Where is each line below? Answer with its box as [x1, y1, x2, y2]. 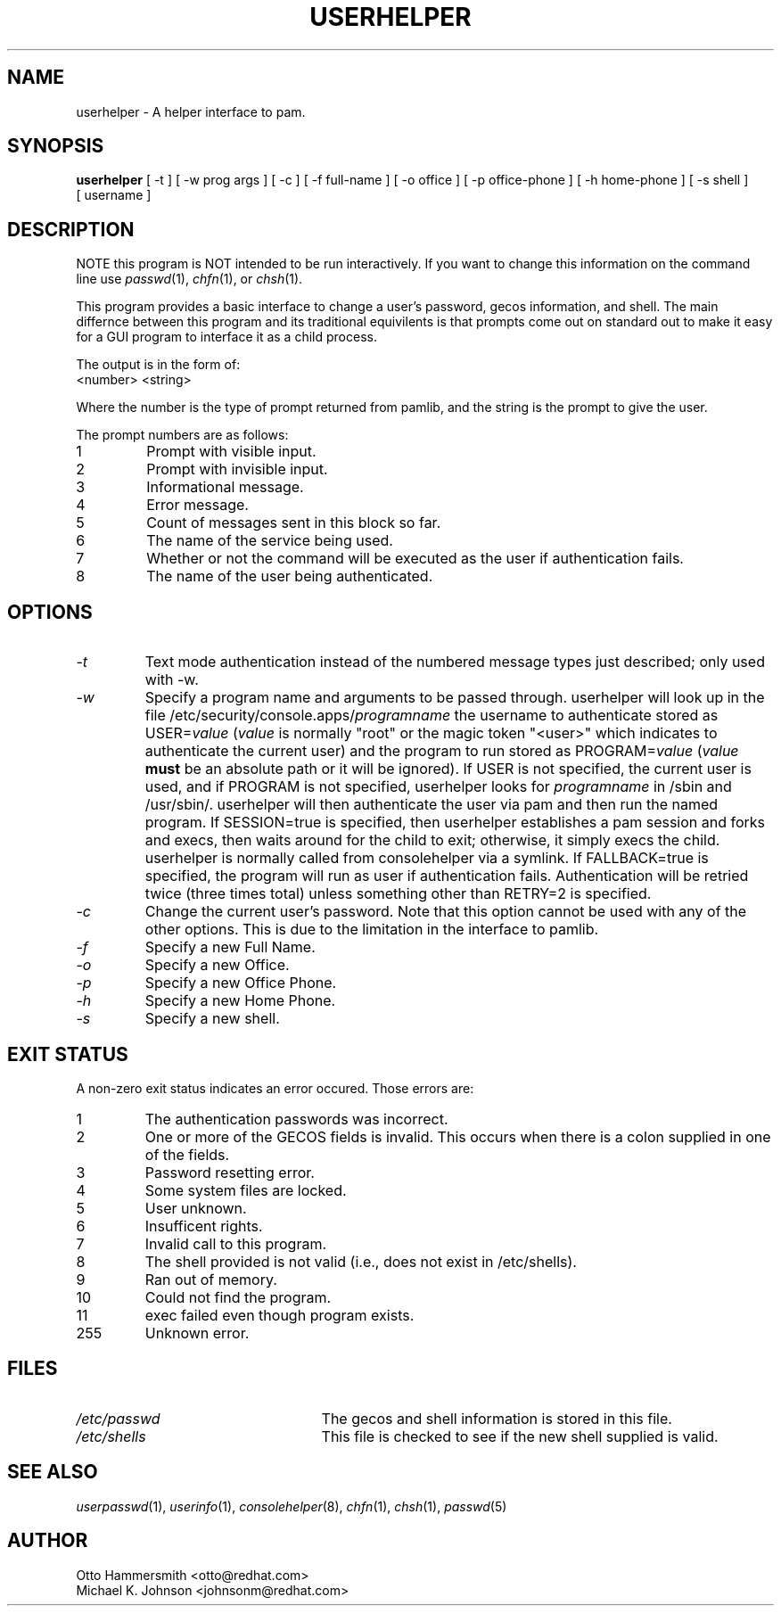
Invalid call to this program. [144, 1234, 327, 1253]
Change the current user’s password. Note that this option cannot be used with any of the [144, 902, 747, 921]
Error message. [146, 496, 249, 514]
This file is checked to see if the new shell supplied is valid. [321, 1427, 719, 1445]
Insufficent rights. [144, 1216, 263, 1235]
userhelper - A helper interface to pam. [76, 103, 306, 119]
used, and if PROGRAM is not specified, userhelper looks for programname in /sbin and [144, 778, 732, 796]
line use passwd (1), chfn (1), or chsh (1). [76, 271, 303, 287]
